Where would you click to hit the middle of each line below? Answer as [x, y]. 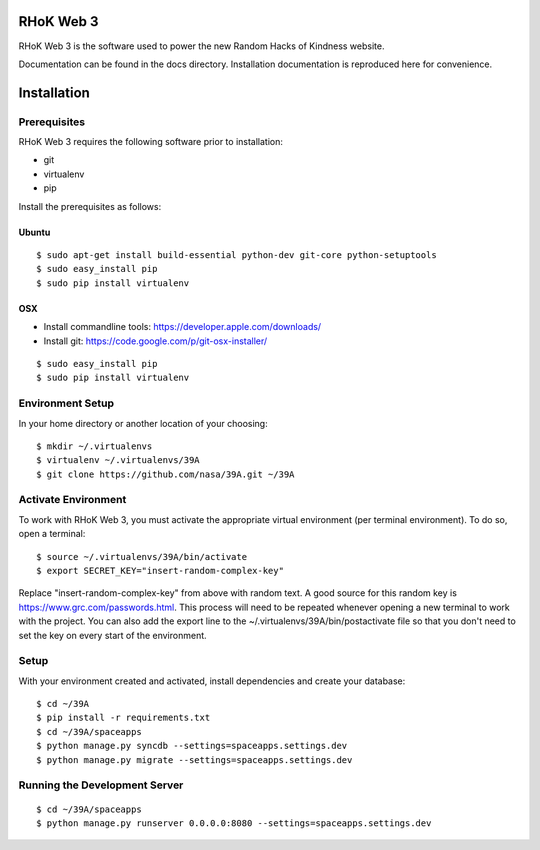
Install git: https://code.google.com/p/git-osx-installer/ [155, 341]
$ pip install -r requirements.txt [123, 718]
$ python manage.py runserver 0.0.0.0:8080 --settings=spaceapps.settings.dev [234, 823]
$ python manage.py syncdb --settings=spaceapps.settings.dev [192, 746]
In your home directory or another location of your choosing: [143, 423]
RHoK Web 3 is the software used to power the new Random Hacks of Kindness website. [201, 46]
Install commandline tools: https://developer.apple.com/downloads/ [182, 327]
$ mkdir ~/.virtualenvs [94, 446]
